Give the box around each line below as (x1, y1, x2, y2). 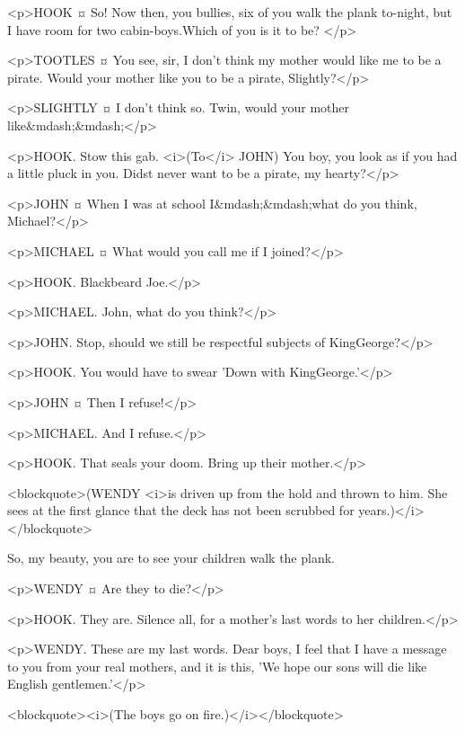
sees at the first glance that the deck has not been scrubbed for (7, 501, 355, 520)
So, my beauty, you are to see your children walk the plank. (7, 548, 335, 567)
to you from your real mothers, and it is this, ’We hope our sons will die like (7, 656, 427, 675)
